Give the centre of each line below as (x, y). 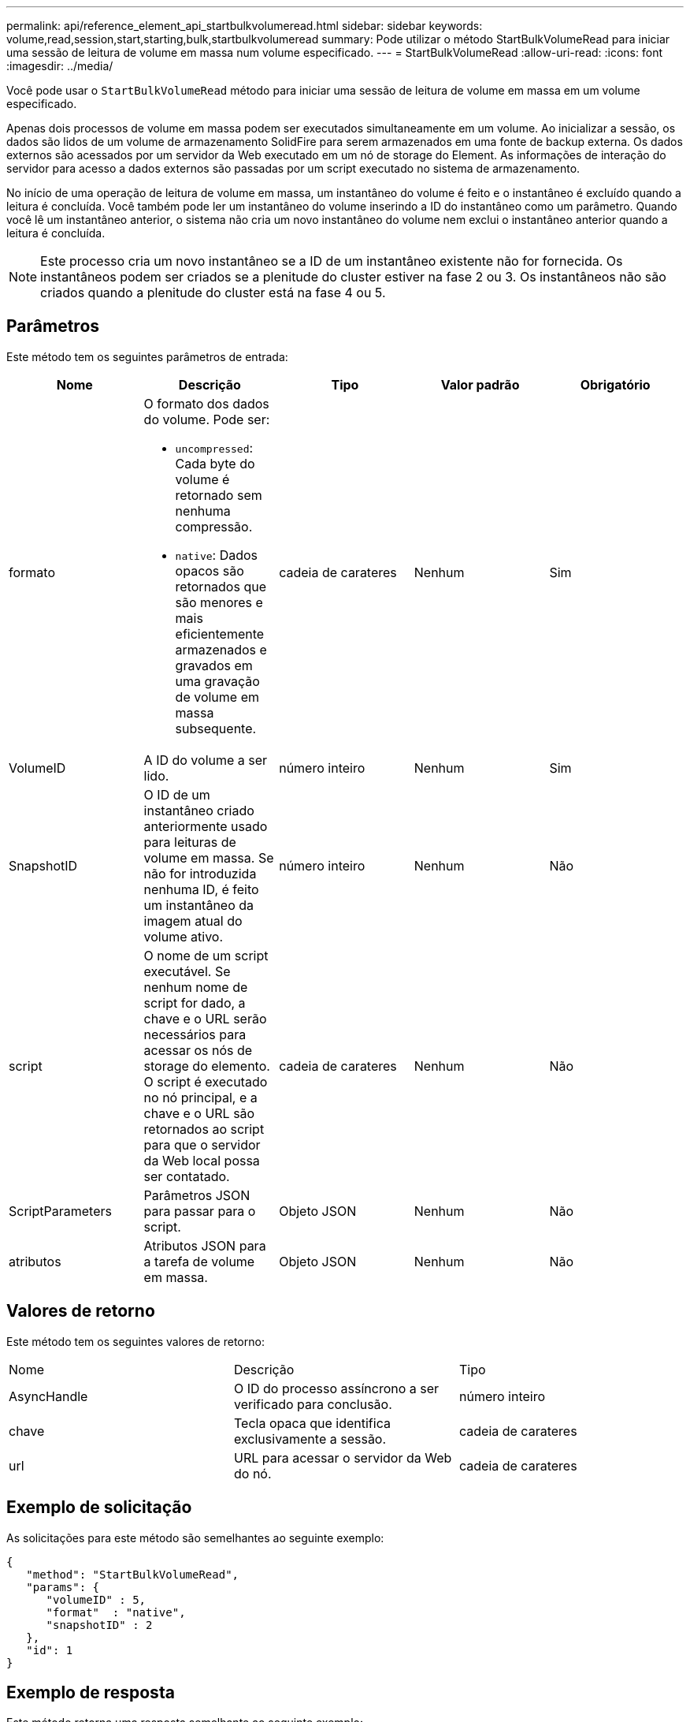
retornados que (221, 586)
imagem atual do (193, 921)
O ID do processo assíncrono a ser (336, 1388)
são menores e (219, 602)
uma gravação (217, 681)
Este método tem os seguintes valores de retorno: (135, 1341)
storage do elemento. (207, 1066)
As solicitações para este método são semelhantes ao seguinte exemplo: (195, 1537)
